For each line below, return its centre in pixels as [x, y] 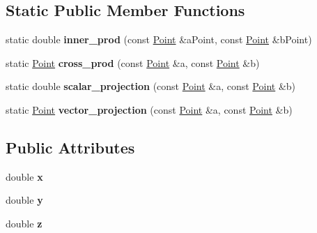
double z [24, 223]
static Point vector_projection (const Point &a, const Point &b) [149, 109]
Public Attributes [70, 147]
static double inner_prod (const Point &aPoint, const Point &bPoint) [159, 39]
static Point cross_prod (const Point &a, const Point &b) [133, 62]
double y [24, 200]
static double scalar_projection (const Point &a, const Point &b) [151, 86]
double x [24, 176]
